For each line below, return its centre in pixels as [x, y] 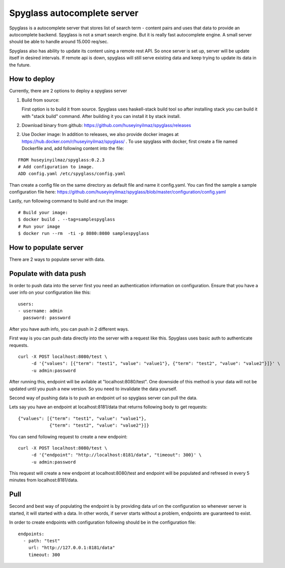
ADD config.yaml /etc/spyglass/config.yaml [72, 174]
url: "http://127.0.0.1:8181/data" [72, 548]
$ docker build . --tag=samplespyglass [67, 220]
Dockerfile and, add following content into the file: [73, 148]
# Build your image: [43, 212]
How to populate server [47, 247]
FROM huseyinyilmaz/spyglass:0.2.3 [61, 160]
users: [26, 304]
